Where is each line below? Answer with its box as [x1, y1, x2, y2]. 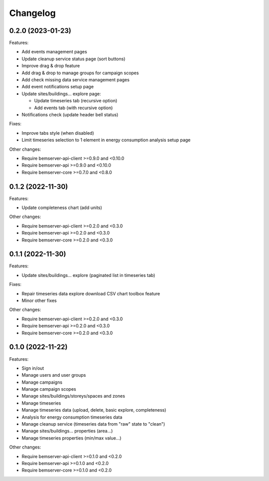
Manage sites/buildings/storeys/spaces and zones [21, 393, 126, 399]
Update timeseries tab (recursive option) [34, 98, 118, 104]
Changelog [9, 7, 56, 18]
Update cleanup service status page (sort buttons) [21, 55, 126, 62]
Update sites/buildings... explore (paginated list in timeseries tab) [21, 272, 155, 278]
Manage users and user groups [21, 372, 86, 378]
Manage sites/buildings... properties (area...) [21, 428, 113, 434]
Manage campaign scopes [21, 386, 77, 392]
